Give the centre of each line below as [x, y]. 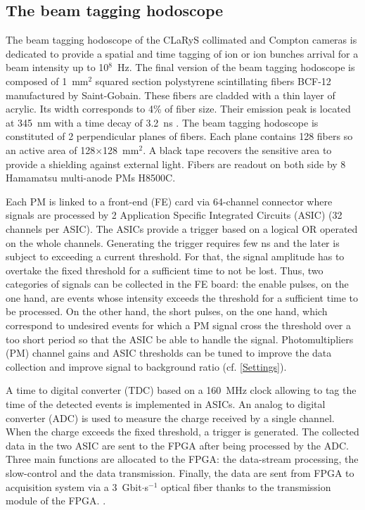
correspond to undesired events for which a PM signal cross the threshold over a [178, 325]
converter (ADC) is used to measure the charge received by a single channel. [170, 417]
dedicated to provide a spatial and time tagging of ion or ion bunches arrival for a [182, 53]
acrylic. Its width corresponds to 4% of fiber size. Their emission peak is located [178, 109]
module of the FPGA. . [56, 501]
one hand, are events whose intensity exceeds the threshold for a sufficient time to [182, 297]
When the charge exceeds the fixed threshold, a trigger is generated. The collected [182, 432]
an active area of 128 [51, 149]
